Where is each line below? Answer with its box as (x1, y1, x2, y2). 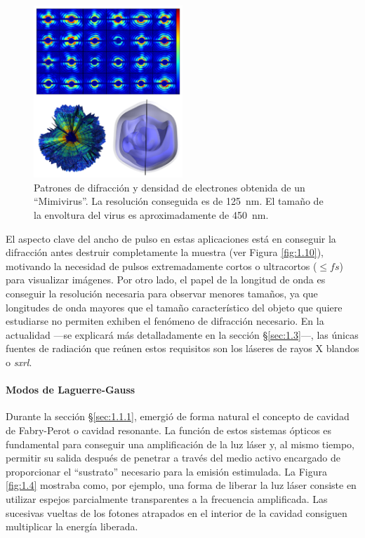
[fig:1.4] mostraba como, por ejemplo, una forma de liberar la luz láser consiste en (6, 478, 357, 492)
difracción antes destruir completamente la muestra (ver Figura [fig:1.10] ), (6, 245, 324, 260)
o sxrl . (6, 355, 32, 370)
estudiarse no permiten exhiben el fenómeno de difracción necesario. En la (6, 314, 324, 328)
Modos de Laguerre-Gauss (6, 382, 135, 397)
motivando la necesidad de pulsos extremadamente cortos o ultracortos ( (6, 258, 317, 273)
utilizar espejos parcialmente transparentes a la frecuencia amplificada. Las (6, 491, 328, 506)
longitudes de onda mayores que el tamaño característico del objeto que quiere (6, 300, 343, 314)
